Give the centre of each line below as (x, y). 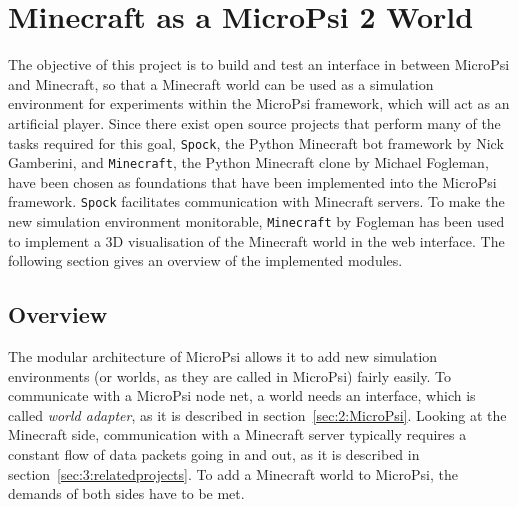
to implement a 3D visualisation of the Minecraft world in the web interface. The (256, 240)
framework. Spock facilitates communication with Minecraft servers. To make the (256, 201)
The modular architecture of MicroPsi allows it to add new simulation (223, 356)
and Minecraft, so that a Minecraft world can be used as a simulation (221, 83)
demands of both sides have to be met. (126, 493)
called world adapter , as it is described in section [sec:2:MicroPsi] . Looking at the (257, 414)
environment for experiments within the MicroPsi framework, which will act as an (259, 103)
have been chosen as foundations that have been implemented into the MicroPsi (252, 181)
